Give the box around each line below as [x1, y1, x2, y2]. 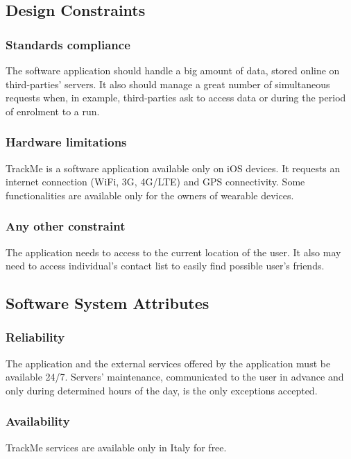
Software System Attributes [6, 292, 209, 314]
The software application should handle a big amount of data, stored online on [6, 63, 340, 77]
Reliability [6, 328, 65, 346]
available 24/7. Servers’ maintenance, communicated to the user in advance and [6, 369, 344, 384]
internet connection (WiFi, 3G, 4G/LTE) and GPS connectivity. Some [6, 174, 305, 189]
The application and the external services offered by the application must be [6, 356, 331, 370]
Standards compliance [6, 35, 130, 53]
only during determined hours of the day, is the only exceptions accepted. [6, 383, 318, 397]
